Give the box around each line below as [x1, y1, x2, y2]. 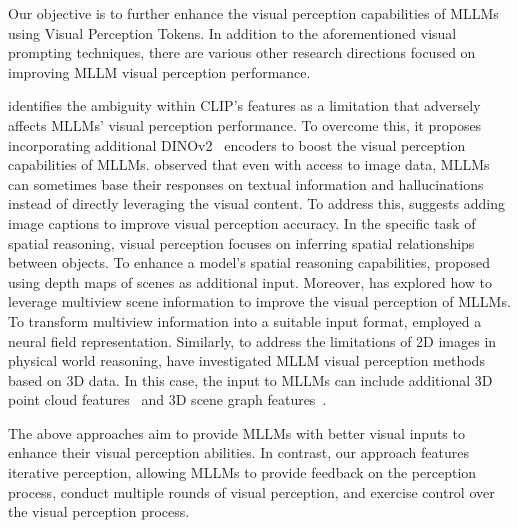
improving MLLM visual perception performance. [8, 61, 311, 82]
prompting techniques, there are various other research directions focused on [8, 42, 476, 63]
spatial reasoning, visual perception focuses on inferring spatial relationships [8, 232, 475, 253]
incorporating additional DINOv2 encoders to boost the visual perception [8, 134, 466, 155]
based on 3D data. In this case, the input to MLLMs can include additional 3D [8, 369, 493, 390]
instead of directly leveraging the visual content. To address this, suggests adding [8, 193, 505, 214]
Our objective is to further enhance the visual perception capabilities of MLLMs [8, 3, 499, 23]
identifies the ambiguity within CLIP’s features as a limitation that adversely [8, 95, 481, 116]
